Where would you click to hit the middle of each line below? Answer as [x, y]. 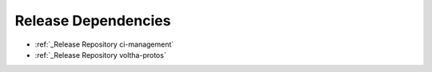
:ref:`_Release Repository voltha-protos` [101, 55]
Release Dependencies [93, 21]
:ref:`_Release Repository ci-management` [104, 44]
